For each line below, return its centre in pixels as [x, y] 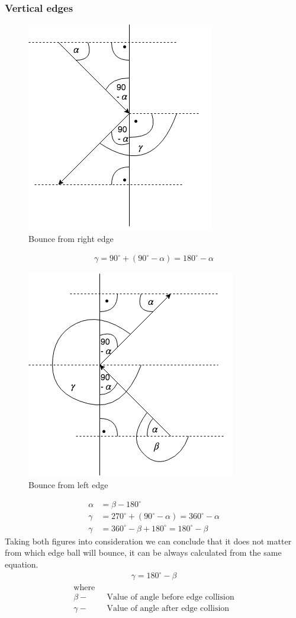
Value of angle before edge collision [170, 598]
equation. [22, 564]
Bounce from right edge [71, 238]
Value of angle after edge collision [168, 609]
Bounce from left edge [68, 485]
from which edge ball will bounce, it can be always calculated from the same [143, 552]
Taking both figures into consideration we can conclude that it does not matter [148, 541]
